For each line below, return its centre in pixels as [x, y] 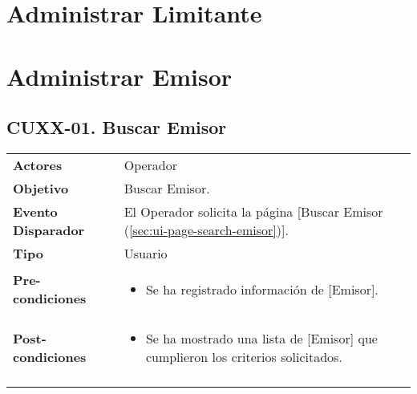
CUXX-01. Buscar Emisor [117, 127]
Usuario [146, 253]
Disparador [49, 229]
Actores [38, 165]
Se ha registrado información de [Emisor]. [262, 289]
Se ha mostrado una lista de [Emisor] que [261, 338]
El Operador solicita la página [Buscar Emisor [253, 211]
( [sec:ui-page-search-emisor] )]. [206, 229]
